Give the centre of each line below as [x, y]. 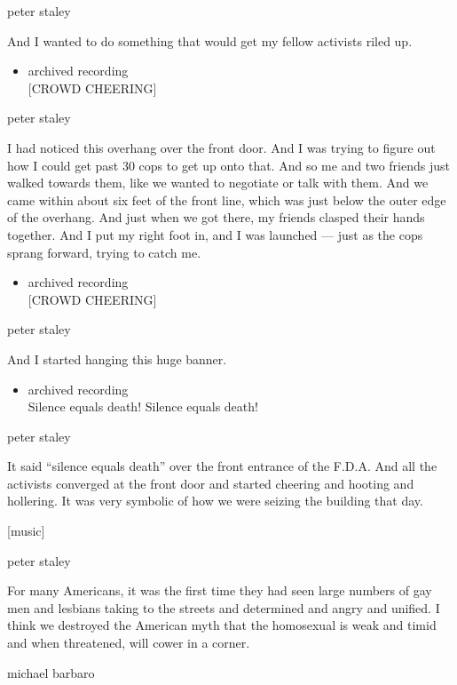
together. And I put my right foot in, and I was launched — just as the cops [215, 234]
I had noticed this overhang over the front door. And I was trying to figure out [221, 147]
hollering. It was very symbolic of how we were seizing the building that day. [215, 501]
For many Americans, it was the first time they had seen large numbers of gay [220, 590]
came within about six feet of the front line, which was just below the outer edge [227, 199]
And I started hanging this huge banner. [117, 358]
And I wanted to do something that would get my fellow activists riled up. [210, 40]
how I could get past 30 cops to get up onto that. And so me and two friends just [228, 165]
